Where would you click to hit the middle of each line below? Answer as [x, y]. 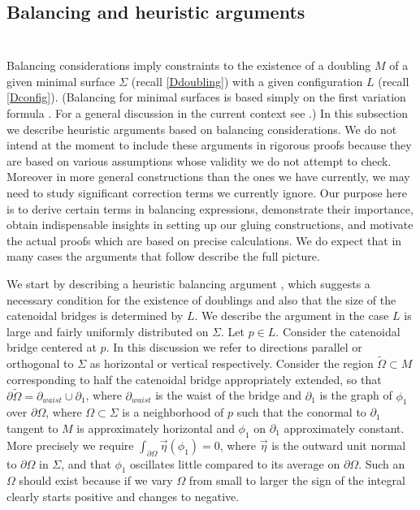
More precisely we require [70, 445]
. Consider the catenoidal [338, 331]
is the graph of [356, 395]
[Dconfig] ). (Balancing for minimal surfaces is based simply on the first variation [206, 97]
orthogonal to [40, 363]
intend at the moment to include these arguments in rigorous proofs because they [209, 145]
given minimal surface [61, 81]
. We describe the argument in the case [292, 316]
